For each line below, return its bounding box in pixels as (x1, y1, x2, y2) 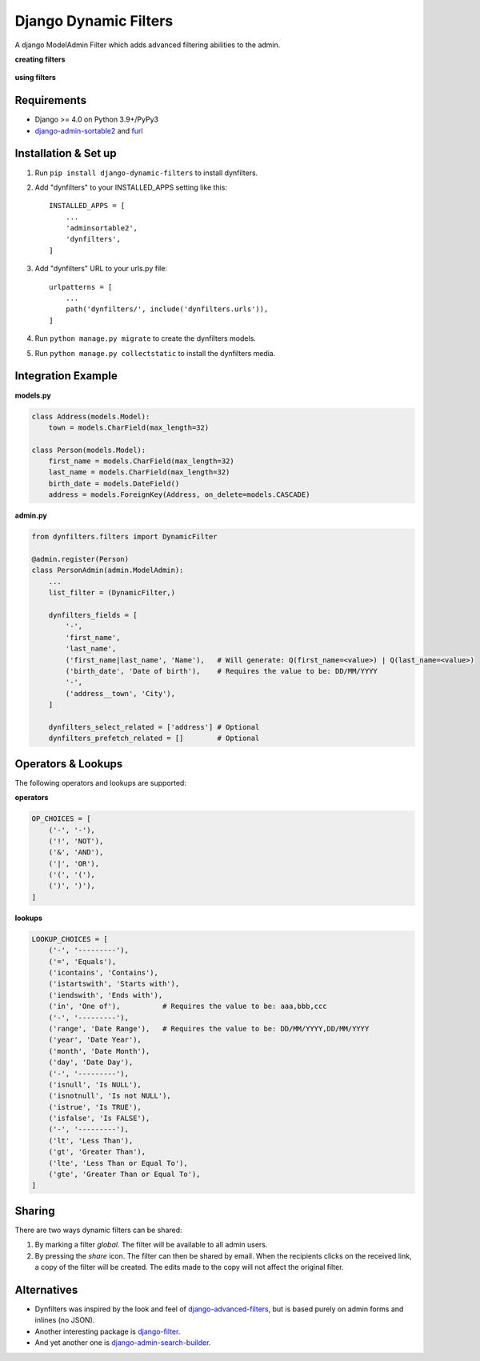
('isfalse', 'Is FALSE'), (48, 1114, 150, 1123)
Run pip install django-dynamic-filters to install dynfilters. (34, 168, 258, 178)
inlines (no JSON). (34, 1315, 95, 1325)
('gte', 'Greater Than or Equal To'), (48, 1170, 201, 1179)
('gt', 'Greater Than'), (48, 1147, 146, 1156)
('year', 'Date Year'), (48, 1035, 142, 1044)
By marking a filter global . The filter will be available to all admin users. (34, 1240, 268, 1250)
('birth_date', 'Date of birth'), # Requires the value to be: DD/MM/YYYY (65, 666, 378, 675)
